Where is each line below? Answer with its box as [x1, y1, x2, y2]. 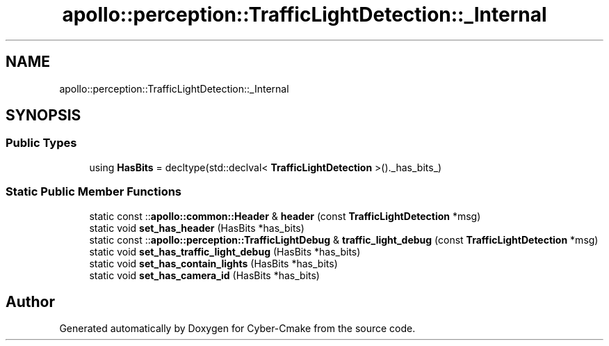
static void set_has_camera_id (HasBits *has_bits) [89, 269, 320, 281]
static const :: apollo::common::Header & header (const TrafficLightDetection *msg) [89, 210, 481, 222]
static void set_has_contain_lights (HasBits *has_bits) [89, 257, 338, 269]
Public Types [6, 136, 77, 150]
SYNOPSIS [6, 107, 81, 125]
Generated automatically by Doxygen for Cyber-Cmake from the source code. [59, 322, 416, 335]
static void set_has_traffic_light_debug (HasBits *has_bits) [89, 245, 361, 258]
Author [6, 292, 55, 310]
